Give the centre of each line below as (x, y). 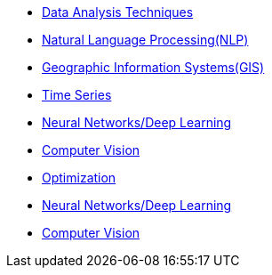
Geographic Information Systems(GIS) (153, 67)
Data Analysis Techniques (118, 12)
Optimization (79, 178)
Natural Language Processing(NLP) (145, 40)
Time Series (77, 95)
